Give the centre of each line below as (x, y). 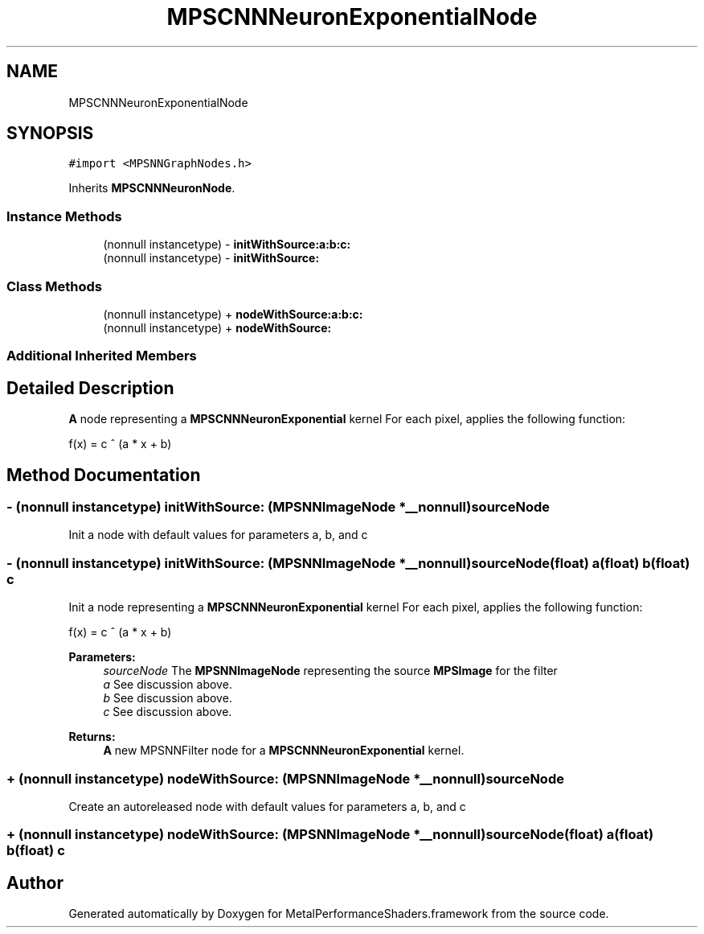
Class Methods (54, 286)
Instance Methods (64, 216)
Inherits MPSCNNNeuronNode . (152, 188)
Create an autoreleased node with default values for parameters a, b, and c (267, 806)
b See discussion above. (168, 698)
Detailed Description (90, 388)
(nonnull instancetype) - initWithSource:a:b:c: (227, 245)
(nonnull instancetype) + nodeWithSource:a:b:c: (233, 314)
